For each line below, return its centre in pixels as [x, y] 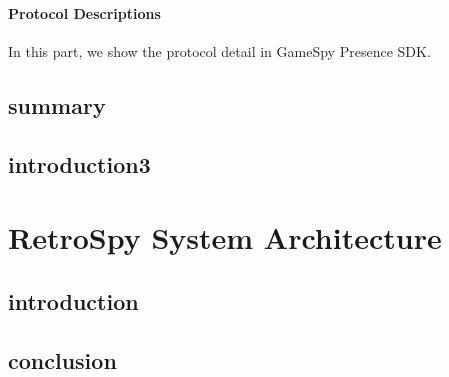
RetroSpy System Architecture [225, 237]
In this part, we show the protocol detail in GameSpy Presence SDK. [219, 50]
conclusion [62, 359]
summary [57, 104]
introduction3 [79, 163]
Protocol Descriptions [84, 12]
